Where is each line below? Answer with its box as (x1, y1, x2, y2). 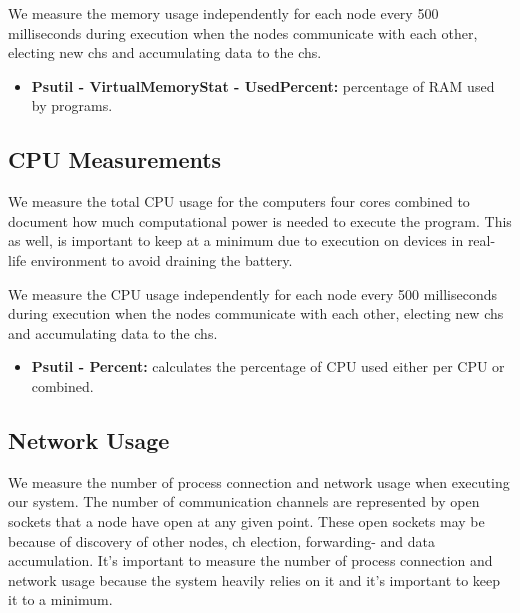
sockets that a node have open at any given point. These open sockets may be (8, 510, 485, 531)
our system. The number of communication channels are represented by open (8, 491, 480, 512)
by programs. (31, 95, 113, 116)
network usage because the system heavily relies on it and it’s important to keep (8, 569, 501, 590)
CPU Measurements (8, 144, 222, 175)
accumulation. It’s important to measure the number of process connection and (8, 550, 493, 571)
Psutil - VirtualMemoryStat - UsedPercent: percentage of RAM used (31, 75, 495, 96)
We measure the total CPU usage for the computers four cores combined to (8, 191, 470, 212)
